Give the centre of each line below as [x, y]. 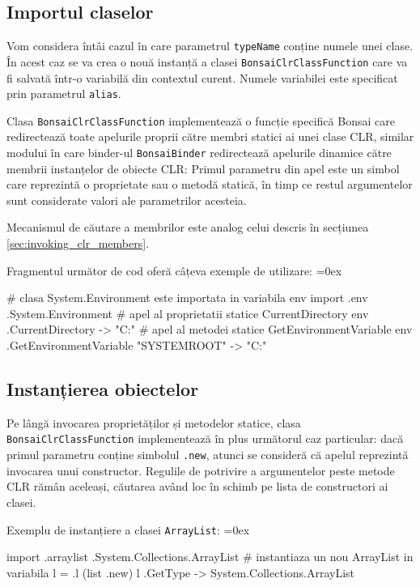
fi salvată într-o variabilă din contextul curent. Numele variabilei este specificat [202, 77]
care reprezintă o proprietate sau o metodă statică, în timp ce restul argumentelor [210, 184]
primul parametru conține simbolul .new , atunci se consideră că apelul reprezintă [208, 455]
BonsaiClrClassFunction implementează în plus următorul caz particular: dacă [205, 438]
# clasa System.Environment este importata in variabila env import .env [187, 298]
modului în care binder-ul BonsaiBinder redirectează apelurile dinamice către [199, 153]
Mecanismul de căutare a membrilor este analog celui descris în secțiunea [188, 227]
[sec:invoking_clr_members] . [78, 243]
